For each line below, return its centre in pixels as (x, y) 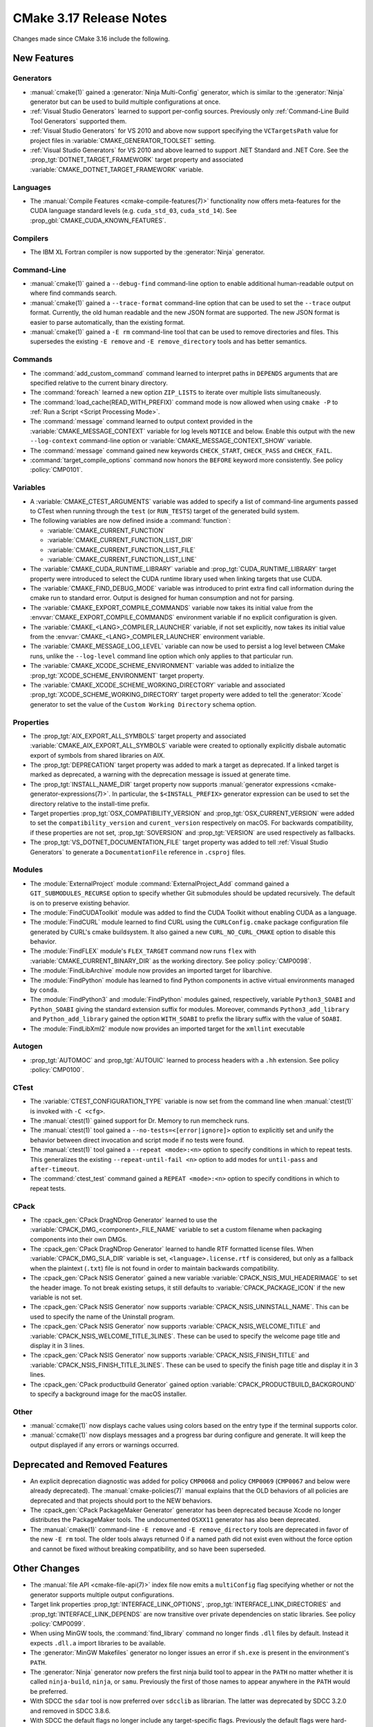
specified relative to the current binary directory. (99, 383)
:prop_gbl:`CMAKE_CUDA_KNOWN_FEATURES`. (98, 220)
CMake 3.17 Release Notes (90, 18)
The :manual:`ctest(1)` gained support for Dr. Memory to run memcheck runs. (140, 1121)
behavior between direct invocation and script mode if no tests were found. (137, 1140)
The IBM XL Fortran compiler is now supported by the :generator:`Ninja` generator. (147, 251)
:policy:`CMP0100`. (57, 1070)
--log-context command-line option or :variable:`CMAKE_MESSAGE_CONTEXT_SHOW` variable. (171, 441)
